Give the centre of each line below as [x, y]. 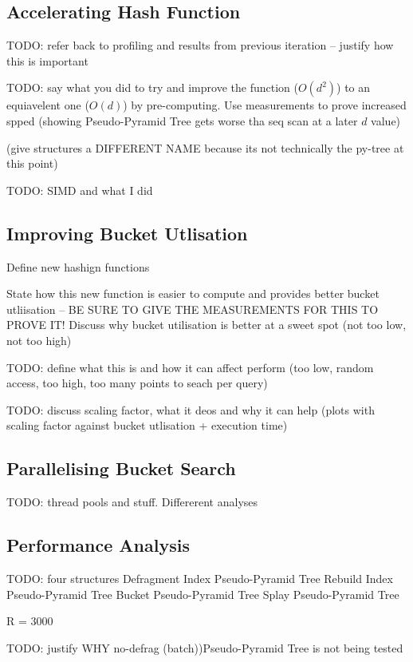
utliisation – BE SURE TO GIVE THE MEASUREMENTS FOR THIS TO [193, 309]
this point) [32, 163]
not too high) [39, 340]
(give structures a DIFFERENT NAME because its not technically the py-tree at [205, 147]
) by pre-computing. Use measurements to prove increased [265, 105]
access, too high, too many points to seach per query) [137, 383]
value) [386, 120]
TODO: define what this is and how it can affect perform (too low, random [190, 367]
